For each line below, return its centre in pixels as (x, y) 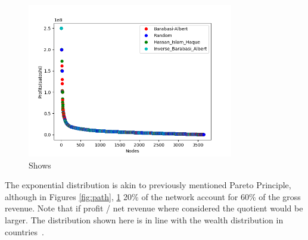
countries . (24, 231)
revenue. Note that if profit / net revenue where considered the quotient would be (154, 208)
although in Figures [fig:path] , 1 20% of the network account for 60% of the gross (153, 196)
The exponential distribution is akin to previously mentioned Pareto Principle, (148, 185)
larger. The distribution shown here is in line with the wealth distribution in (144, 220)
